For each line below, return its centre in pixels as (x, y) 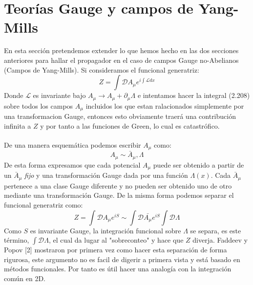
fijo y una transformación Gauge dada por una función (106, 175)
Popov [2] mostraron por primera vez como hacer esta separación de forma (116, 250)
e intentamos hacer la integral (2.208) (194, 95)
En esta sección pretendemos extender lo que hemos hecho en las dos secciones (121, 50)
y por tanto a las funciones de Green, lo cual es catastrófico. (130, 125)
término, (17, 240)
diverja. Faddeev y (220, 240)
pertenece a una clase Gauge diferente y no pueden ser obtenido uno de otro (118, 185)
